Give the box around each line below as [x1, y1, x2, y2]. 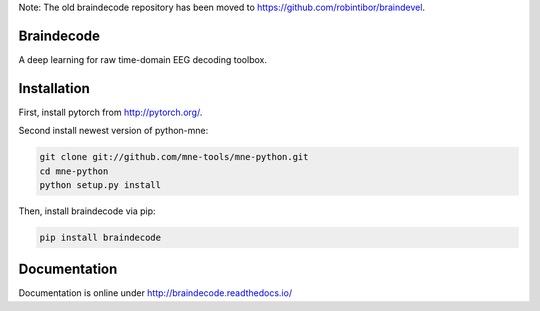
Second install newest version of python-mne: [18, 125, 209, 137]
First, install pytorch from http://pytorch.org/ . [18, 106, 203, 118]
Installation [18, 80, 90, 97]
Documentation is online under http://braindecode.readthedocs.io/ [18, 287, 293, 299]
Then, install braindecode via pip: [18, 205, 156, 217]
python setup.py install [39, 179, 162, 190]
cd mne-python [39, 165, 109, 177]
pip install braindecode [39, 231, 162, 243]
